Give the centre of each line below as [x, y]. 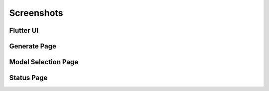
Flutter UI [24, 30]
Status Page [28, 78]
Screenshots [36, 13]
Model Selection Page [44, 62]
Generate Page [33, 46]
